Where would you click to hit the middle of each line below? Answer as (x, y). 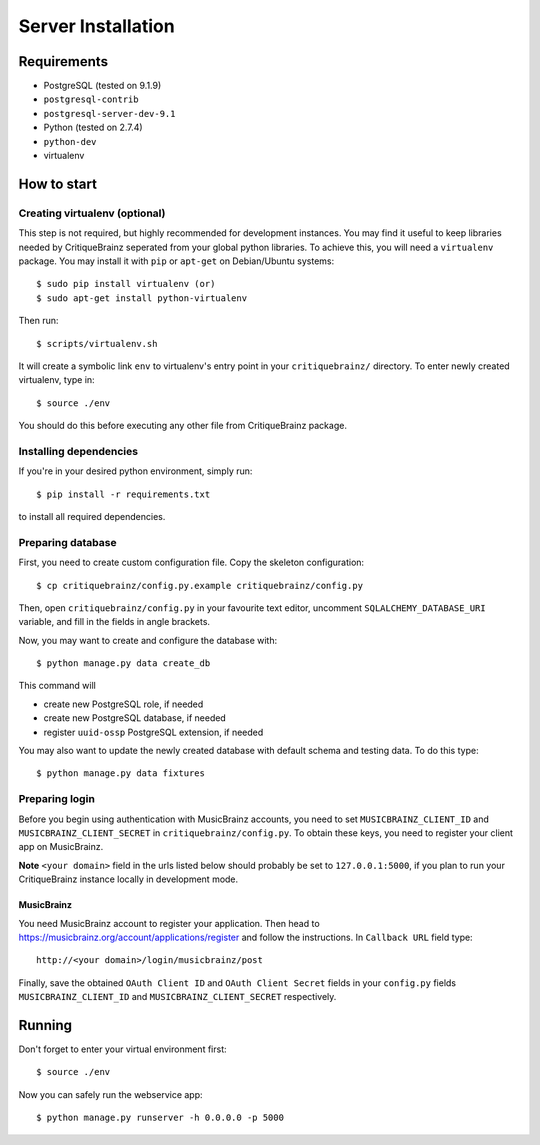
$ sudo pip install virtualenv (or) (126, 284)
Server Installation (96, 26)
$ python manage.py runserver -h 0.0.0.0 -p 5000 (160, 1118)
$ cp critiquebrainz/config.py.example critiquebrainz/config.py (200, 585)
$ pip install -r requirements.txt (123, 494)
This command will (57, 686)
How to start (57, 183)
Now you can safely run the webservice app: (111, 1094)
